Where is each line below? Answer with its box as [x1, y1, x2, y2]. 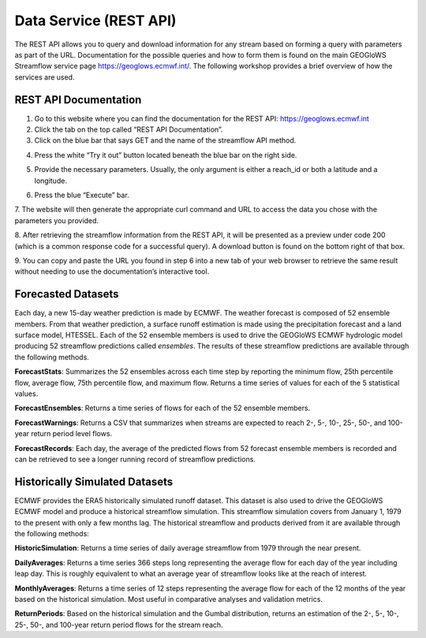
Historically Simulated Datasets [14, 475, 174, 488]
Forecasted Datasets [14, 288, 119, 301]
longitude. [34, 176, 67, 185]
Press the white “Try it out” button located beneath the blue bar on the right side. [34, 150, 297, 159]
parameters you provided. [14, 215, 99, 225]
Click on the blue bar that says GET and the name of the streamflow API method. [34, 136, 297, 145]
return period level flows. [30, 429, 113, 438]
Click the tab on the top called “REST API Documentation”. [34, 125, 223, 134]
